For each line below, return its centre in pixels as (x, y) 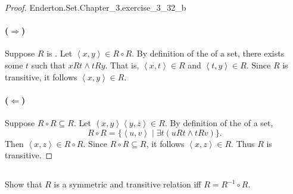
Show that (24, 184)
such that (49, 65)
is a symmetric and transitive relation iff (127, 184)
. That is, (122, 65)
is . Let (60, 53)
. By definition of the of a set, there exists (208, 53)
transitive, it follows (41, 76)
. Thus (243, 143)
